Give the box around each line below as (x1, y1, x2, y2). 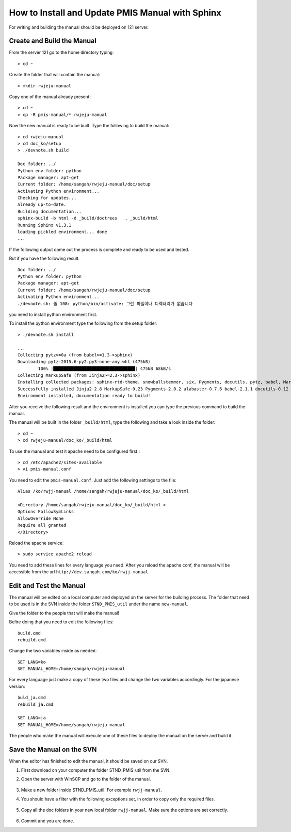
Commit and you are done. (21, 818, 75, 824)
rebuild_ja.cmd (17, 701, 54, 707)
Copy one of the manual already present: (9, 94, 91, 100)
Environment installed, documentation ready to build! (17, 393, 151, 399)
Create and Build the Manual (9, 37, 97, 45)
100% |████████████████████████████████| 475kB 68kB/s (38, 366, 171, 371)
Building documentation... (17, 209, 82, 214)
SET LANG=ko (17, 659, 46, 665)
